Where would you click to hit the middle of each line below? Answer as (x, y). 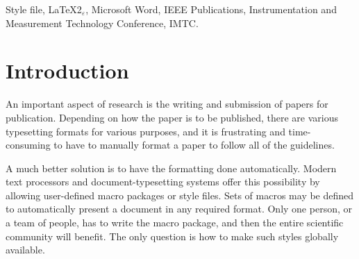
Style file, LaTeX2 (44, 9)
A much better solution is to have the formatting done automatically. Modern (171, 168)
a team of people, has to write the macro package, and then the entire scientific (175, 223)
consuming (28, 145)
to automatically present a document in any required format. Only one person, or (179, 209)
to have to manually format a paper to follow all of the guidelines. (194, 145)
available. (25, 250)
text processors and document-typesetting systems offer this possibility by (163, 182)
